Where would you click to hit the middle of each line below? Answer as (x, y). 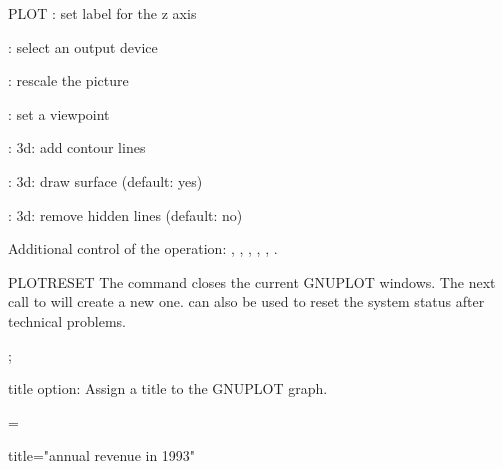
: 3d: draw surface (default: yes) (105, 180)
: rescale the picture (68, 80)
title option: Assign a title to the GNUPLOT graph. (168, 388)
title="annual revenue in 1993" (102, 455)
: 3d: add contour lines (77, 147)
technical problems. (67, 320)
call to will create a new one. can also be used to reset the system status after (246, 301)
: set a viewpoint (59, 113)
